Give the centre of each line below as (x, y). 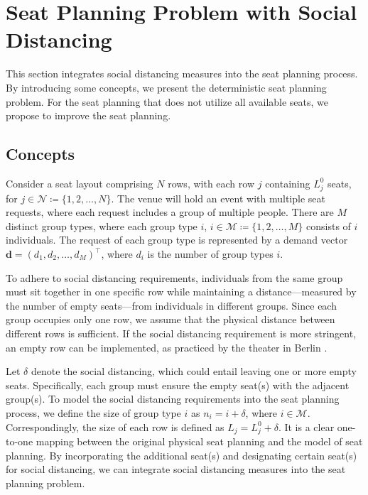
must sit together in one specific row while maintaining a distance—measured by (181, 292)
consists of (329, 225)
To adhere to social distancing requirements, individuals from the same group (174, 277)
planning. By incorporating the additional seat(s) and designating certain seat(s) (182, 455)
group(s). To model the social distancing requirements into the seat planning (173, 399)
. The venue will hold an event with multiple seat (218, 198)
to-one (20, 441)
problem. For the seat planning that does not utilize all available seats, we (167, 101)
